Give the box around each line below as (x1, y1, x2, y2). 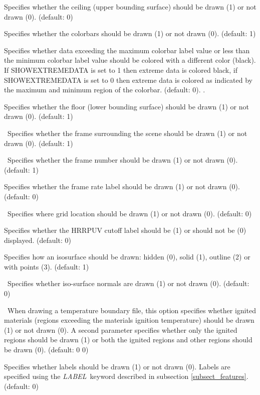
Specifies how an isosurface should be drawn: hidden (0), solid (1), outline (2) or (4, 251, 250, 262)
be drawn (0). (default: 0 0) (4, 344, 89, 355)
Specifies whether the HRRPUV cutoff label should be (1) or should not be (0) (4, 225, 246, 235)
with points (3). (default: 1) (4, 261, 89, 272)
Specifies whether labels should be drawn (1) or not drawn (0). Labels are (4, 361, 230, 371)
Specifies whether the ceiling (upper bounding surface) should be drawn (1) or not (4, 2, 256, 12)
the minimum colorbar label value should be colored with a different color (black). (4, 55, 256, 65)
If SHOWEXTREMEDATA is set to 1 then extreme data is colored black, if (4, 64, 237, 75)
